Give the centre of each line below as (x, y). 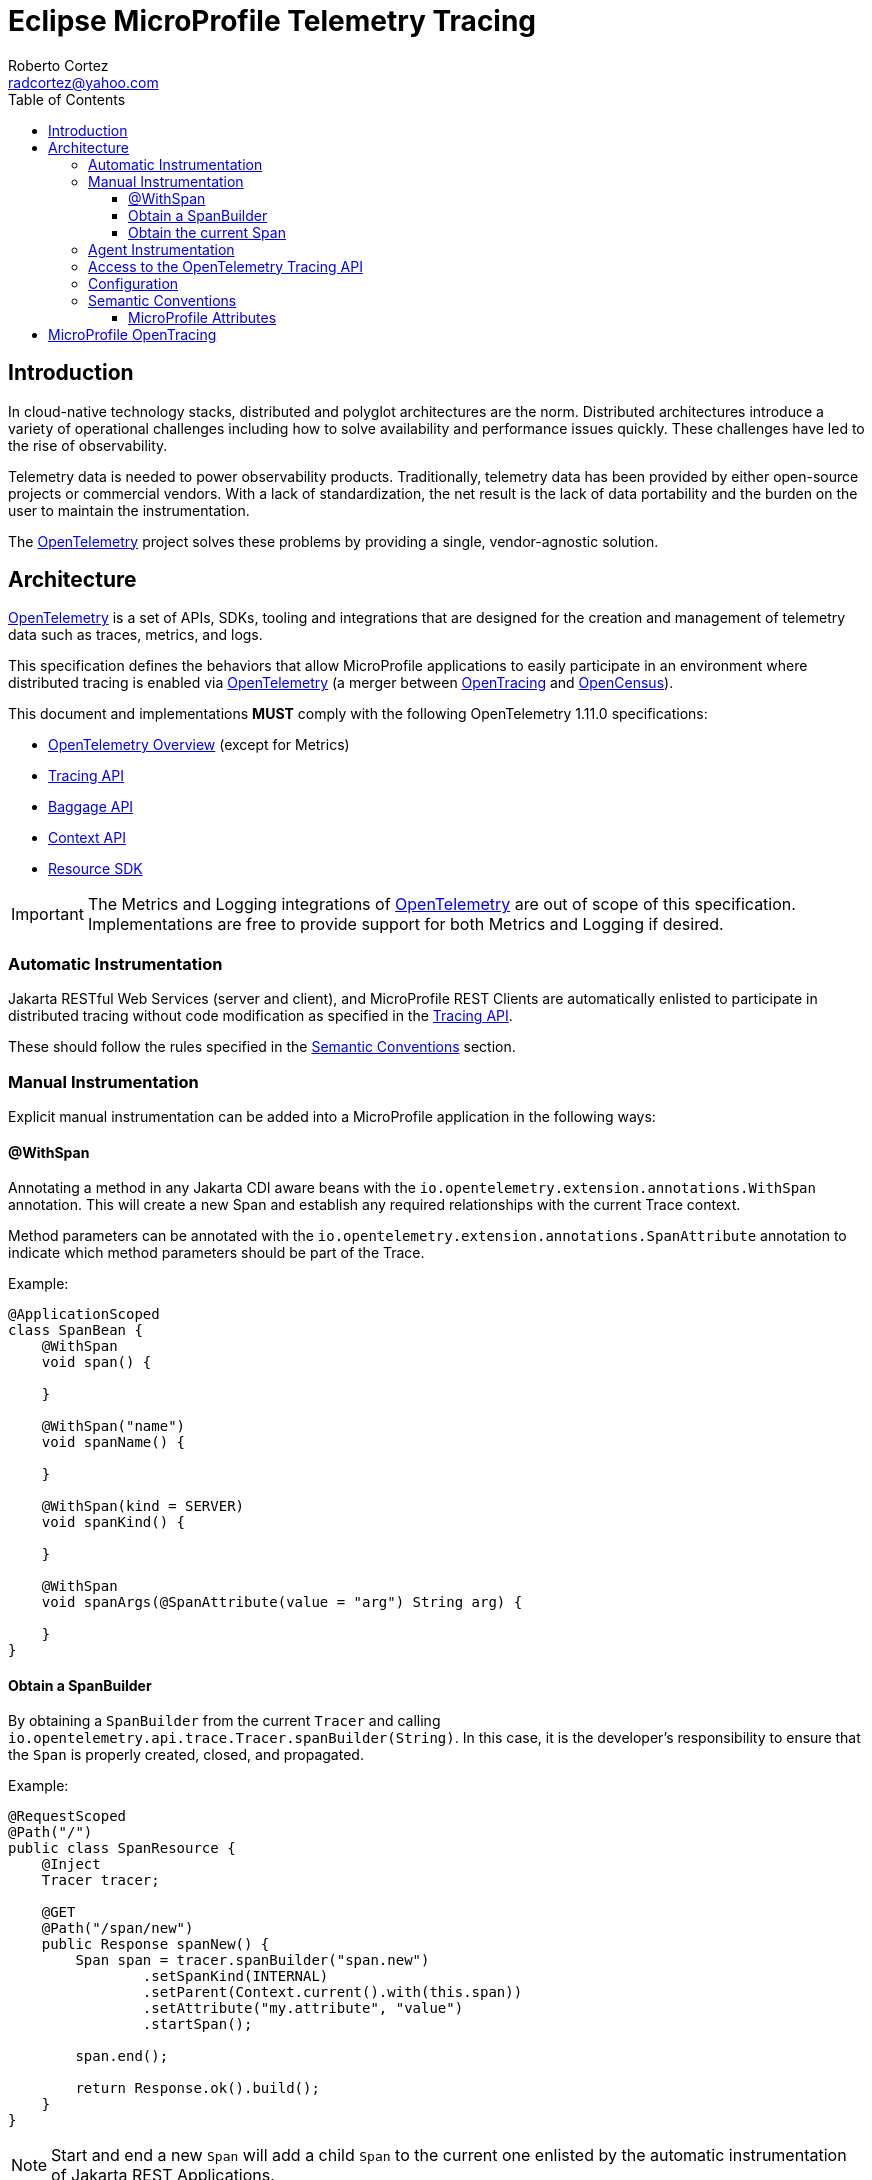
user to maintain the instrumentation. (129, 510)
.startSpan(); (197, 2024)
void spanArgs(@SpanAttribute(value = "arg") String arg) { (282, 1602)
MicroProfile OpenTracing (132, 334)
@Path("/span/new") (117, 1928)
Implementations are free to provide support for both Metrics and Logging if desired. (405, 924)
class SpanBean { (75, 1330)
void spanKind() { (113, 1522)
